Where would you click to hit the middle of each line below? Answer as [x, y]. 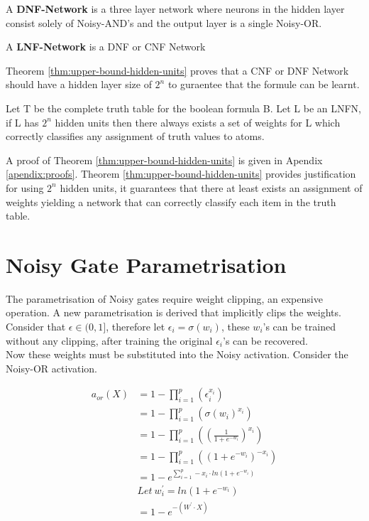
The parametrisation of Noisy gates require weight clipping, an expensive [164, 298]
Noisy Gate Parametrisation [146, 264]
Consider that [36, 327]
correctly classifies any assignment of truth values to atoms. [135, 136]
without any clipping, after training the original [109, 340]
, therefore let [136, 327]
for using [25, 187]
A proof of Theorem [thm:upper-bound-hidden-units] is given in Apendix [164, 160]
